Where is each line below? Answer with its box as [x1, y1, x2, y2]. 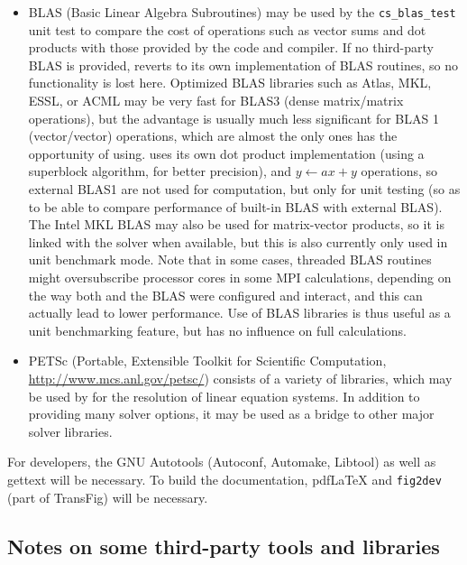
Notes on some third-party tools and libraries [7, 532, 440, 560]
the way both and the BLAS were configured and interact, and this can [28, 285, 423, 304]
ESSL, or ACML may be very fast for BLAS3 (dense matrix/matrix [28, 91, 404, 110]
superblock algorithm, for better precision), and [28, 162, 292, 181]
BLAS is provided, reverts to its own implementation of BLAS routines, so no [28, 55, 458, 74]
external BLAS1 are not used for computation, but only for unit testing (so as [28, 180, 461, 198]
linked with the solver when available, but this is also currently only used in [28, 232, 448, 251]
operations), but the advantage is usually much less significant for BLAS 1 [28, 108, 439, 127]
